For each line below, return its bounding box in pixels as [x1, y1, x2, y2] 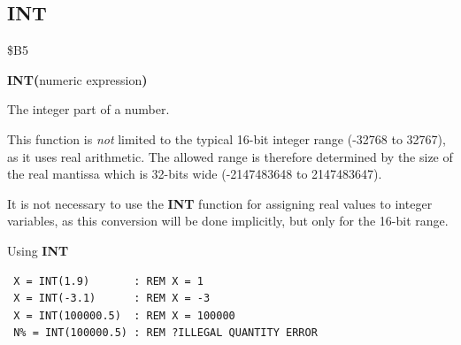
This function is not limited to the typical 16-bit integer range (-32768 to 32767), [7, 129, 446, 148]
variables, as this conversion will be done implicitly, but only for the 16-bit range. [7, 211, 449, 230]
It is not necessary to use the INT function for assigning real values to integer [7, 194, 433, 212]
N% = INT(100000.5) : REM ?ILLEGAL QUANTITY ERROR [13, 326, 318, 340]
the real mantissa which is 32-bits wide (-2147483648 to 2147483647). [7, 165, 382, 183]
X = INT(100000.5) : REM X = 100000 [13, 309, 235, 322]
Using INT [7, 241, 69, 259]
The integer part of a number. [7, 100, 170, 119]
